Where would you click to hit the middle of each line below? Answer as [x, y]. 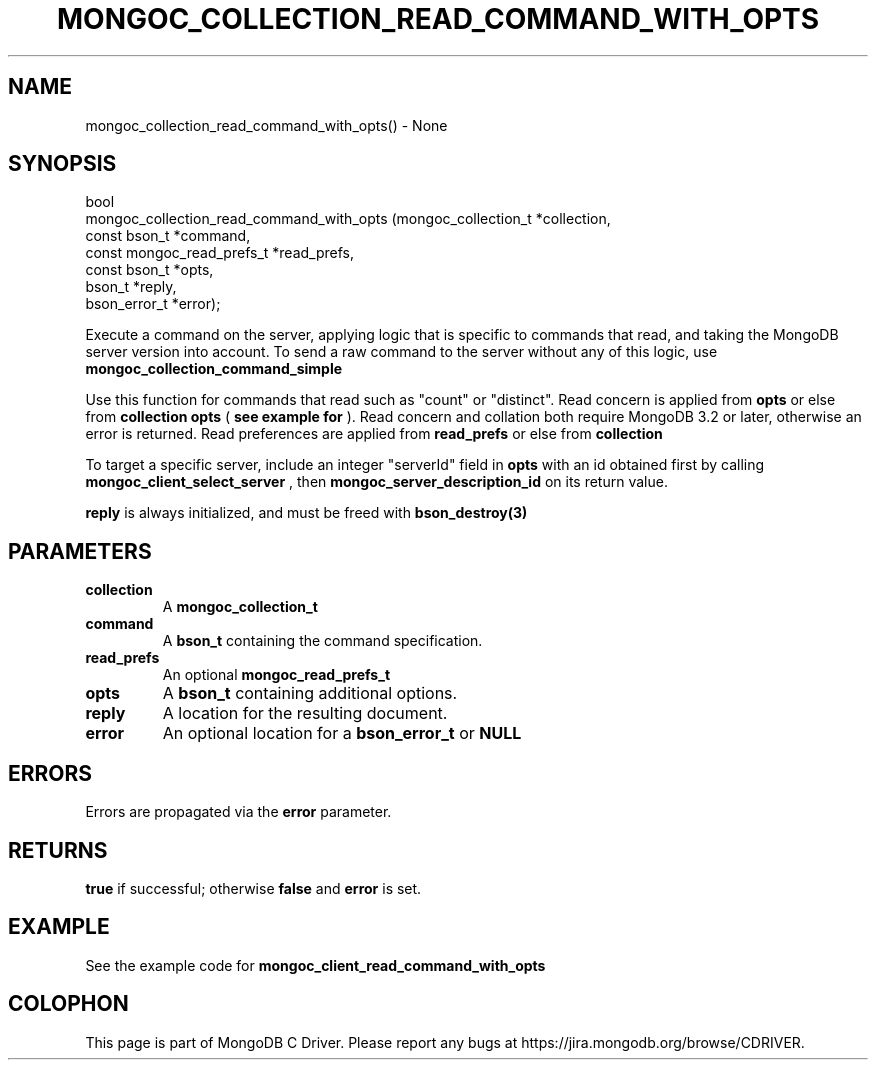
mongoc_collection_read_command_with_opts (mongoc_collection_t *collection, [348, 219]
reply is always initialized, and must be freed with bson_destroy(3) [306, 513]
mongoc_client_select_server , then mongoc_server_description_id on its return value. [376, 482]
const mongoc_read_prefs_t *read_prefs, [219, 253]
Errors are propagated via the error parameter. [238, 812]
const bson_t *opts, [149, 270]
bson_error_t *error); [153, 304]
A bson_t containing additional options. [310, 693]
